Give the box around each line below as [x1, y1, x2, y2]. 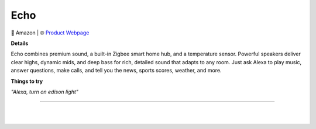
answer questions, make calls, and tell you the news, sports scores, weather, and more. [11, 67, 222, 74]
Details [11, 40, 29, 47]
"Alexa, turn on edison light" [11, 88, 79, 95]
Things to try [11, 78, 43, 85]
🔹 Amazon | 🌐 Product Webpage [11, 29, 90, 36]
